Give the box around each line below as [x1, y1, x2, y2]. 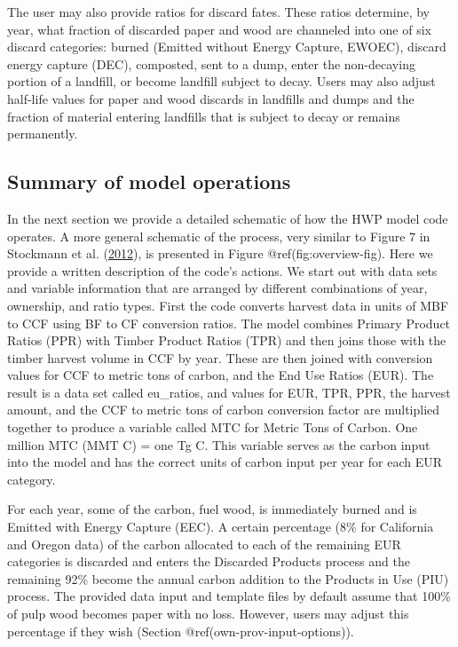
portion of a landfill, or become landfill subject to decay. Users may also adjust [7, 72, 436, 91]
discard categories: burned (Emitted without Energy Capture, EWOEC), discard [7, 37, 446, 56]
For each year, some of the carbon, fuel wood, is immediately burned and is [7, 500, 417, 518]
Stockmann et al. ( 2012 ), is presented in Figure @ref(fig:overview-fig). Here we [7, 244, 433, 263]
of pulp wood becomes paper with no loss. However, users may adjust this [7, 604, 409, 623]
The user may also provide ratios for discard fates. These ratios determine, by [7, 3, 430, 20]
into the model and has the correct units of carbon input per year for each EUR [7, 453, 443, 471]
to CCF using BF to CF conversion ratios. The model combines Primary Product [7, 313, 451, 332]
